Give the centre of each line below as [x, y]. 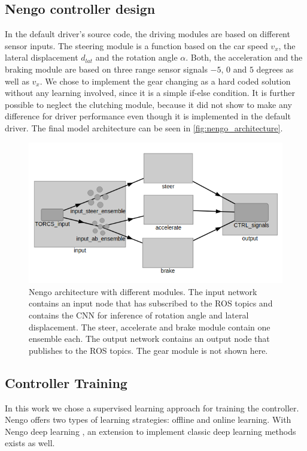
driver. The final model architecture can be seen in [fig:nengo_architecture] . [144, 127]
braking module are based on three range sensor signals [106, 69]
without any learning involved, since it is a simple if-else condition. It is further [150, 93]
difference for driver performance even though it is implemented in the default [148, 116]
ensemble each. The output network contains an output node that [149, 339]
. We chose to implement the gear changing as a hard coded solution [165, 81]
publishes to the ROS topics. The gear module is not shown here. [148, 350]
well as [17, 81]
